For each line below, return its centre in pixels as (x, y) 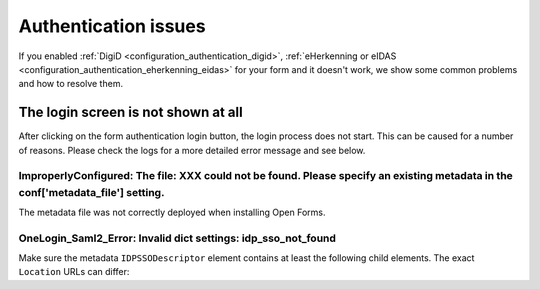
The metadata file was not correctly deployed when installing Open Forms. (172, 212)
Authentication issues (112, 26)
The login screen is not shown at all (131, 112)
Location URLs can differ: (74, 272)
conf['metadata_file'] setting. (91, 192)
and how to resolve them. (71, 84)
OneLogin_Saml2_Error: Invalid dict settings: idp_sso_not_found (177, 238)
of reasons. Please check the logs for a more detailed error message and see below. (192, 150)
